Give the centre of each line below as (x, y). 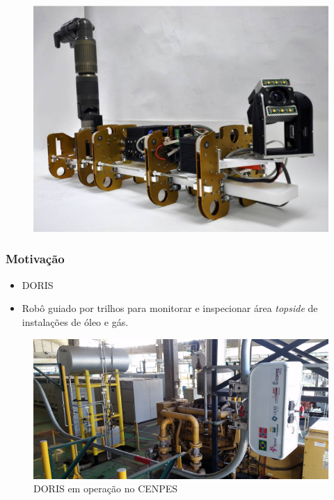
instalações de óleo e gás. (75, 321)
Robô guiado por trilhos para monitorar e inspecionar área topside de (170, 308)
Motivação (35, 259)
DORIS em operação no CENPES (106, 489)
